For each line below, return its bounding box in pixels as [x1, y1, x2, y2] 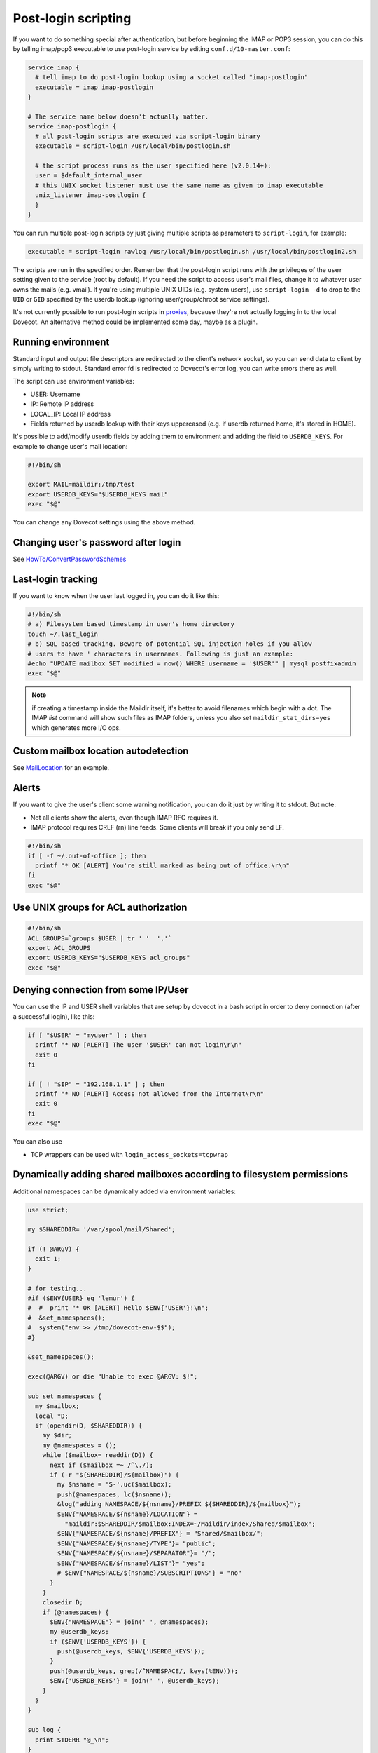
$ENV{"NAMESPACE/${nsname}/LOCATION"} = [57, 1510, 198, 1518]
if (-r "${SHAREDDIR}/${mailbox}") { [50, 1471, 180, 1479]
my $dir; [42, 1431, 73, 1440]
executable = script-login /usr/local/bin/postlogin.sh [35, 142, 231, 150]
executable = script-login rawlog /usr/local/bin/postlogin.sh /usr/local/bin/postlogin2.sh [27, 248, 356, 255]
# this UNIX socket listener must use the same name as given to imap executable [35, 181, 323, 189]
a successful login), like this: [13, 1012, 95, 1020]
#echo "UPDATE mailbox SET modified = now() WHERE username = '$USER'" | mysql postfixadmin [27, 660, 356, 668]
